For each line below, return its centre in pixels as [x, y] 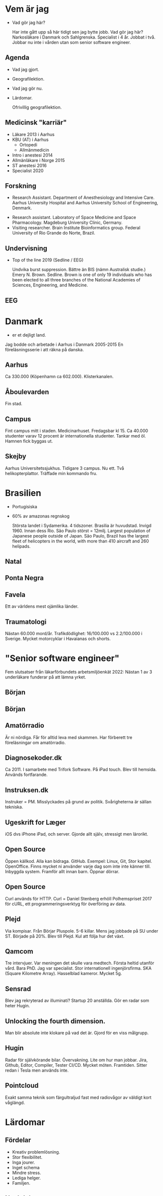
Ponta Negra [24, 578]
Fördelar [18, 1140]
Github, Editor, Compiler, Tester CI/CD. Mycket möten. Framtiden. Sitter [76, 1065]
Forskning [21, 186]
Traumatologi [26, 622]
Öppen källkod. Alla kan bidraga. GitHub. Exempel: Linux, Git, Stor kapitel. [79, 861]
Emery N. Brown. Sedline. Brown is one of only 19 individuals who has [82, 275]
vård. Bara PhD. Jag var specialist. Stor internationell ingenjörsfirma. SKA [78, 968]
